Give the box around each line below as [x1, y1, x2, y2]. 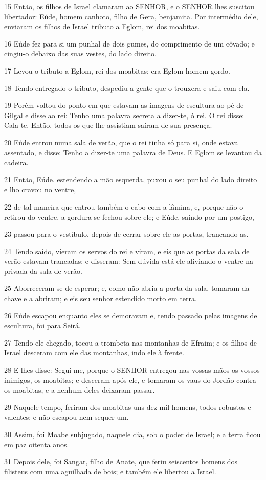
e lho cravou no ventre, [4, 184, 76, 195]
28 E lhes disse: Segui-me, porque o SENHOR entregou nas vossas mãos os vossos [4, 364, 260, 375]
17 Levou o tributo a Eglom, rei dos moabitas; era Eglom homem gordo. [4, 65, 230, 76]
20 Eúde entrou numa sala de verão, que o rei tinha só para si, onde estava [4, 136, 238, 147]
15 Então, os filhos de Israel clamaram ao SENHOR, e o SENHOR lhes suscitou [4, 1, 255, 11]
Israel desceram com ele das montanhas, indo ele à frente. [4, 347, 184, 358]
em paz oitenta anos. [4, 439, 69, 449]
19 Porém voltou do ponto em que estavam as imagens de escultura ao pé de [4, 100, 244, 110]
